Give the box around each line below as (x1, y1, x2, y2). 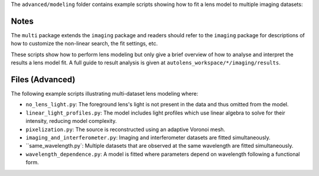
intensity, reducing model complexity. (25, 118, 117, 125)
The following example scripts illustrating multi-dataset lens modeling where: (11, 90, 198, 97)
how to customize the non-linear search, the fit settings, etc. (11, 40, 158, 47)
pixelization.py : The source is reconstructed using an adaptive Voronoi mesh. (25, 126, 226, 133)
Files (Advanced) (11, 74, 76, 84)
